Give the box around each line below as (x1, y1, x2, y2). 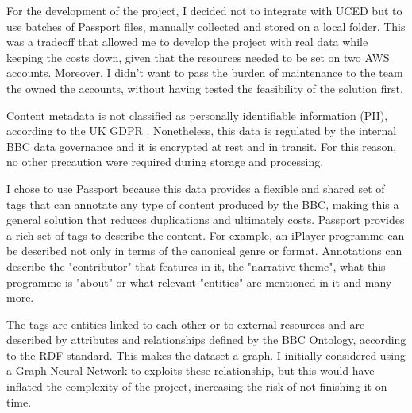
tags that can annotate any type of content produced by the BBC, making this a (6, 195, 399, 212)
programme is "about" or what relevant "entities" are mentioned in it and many (6, 273, 392, 290)
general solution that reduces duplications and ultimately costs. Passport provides (6, 211, 405, 228)
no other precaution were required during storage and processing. (6, 153, 324, 170)
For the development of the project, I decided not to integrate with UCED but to (6, 2, 402, 18)
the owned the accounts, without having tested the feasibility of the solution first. (6, 79, 403, 96)
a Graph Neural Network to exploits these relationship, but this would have (6, 362, 375, 379)
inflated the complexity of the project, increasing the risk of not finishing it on (6, 378, 387, 395)
